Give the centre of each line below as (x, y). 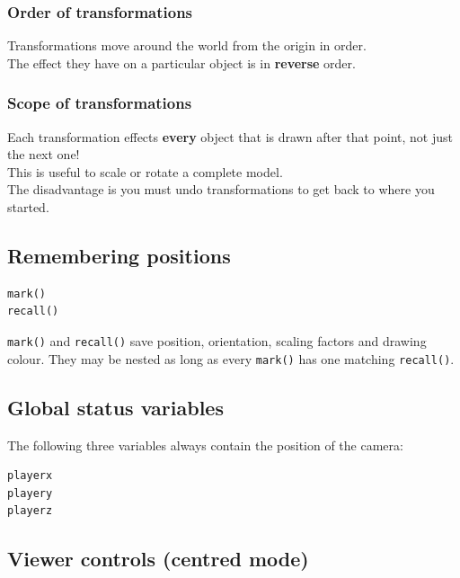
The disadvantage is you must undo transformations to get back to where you (221, 189)
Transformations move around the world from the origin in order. (187, 45)
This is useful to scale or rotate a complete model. (145, 171)
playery (30, 493)
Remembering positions (119, 255)
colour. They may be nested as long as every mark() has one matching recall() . (231, 358)
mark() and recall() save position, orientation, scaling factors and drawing (217, 340)
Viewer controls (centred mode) (158, 559)
